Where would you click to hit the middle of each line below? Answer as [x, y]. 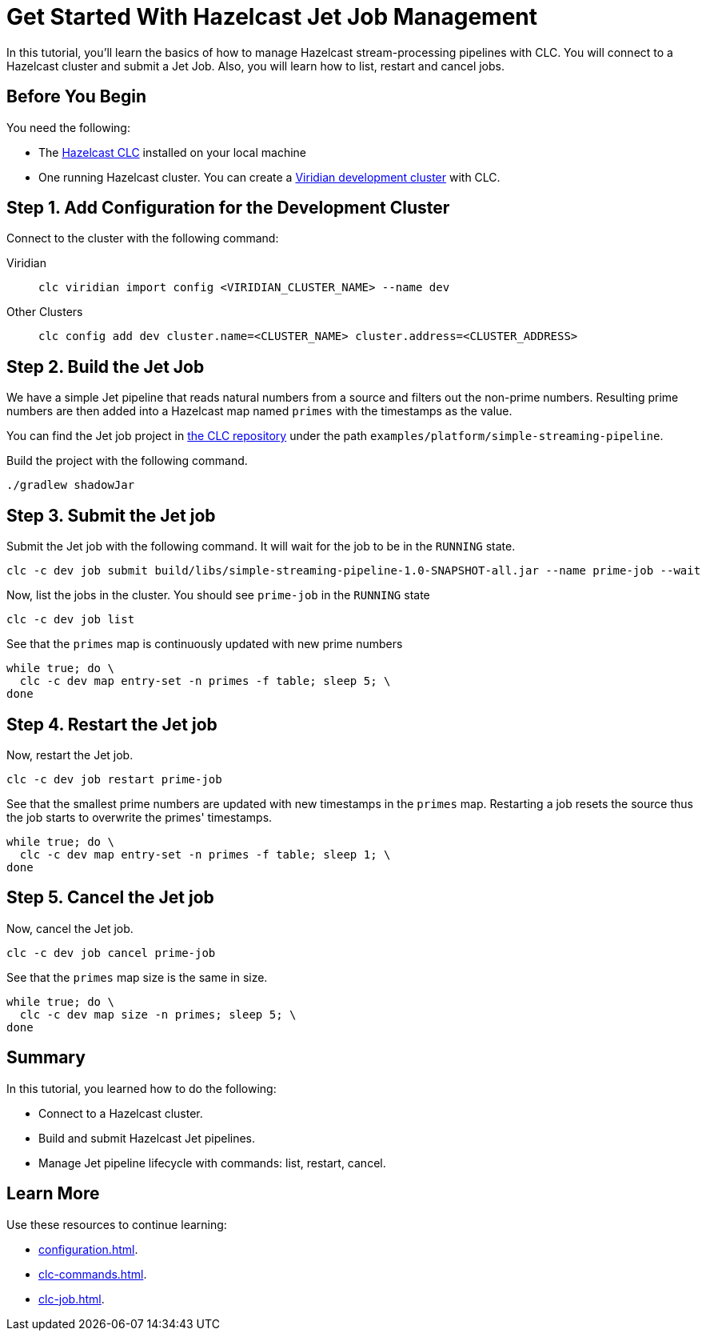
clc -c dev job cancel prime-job [111, 953]
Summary [46, 1058]
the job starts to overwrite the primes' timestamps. [140, 817]
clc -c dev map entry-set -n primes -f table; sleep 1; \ [205, 854]
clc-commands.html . [93, 1274]
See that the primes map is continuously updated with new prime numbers [205, 644]
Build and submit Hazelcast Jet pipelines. [147, 1138]
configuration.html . [88, 1249]
